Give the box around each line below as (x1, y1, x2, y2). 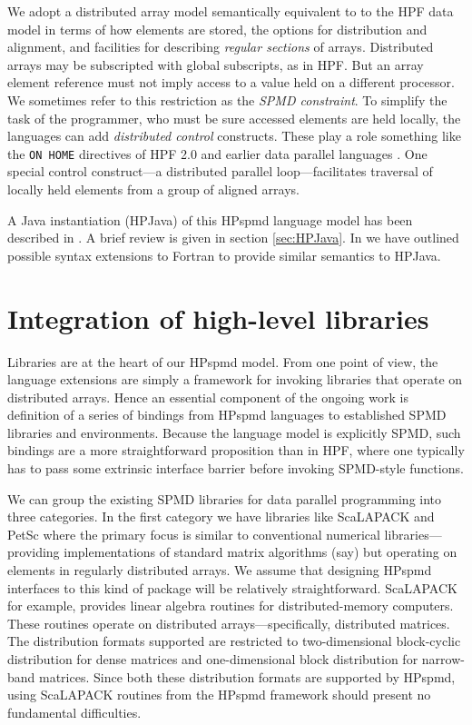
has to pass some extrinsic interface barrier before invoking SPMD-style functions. (7, 459, 464, 478)
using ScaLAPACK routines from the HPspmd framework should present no (7, 685, 431, 704)
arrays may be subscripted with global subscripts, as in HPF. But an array (7, 55, 424, 74)
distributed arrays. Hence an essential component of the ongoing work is (7, 387, 408, 406)
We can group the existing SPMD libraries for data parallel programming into (7, 489, 442, 508)
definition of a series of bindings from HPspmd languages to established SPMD (7, 405, 447, 424)
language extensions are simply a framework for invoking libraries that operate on (7, 370, 463, 389)
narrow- (421, 650, 465, 668)
